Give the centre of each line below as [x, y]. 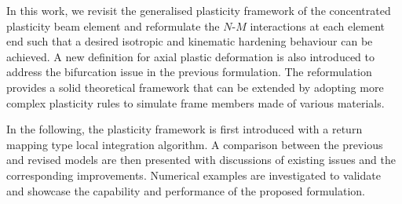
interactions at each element [318, 25]
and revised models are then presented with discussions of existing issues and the [201, 160]
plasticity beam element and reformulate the [113, 25]
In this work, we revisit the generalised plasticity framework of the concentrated [199, 10]
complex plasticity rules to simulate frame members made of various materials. [196, 102]
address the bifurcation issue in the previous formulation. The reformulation [189, 72]
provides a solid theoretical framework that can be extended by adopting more [195, 87]
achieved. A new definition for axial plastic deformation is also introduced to [190, 56]
